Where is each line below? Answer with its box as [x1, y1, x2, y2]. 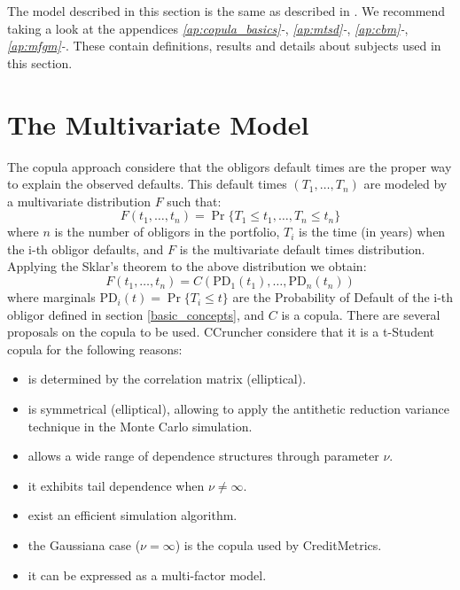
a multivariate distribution [7, 191, 151, 210]
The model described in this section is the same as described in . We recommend [7, 2, 446, 19]
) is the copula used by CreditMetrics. [175, 536, 382, 554]
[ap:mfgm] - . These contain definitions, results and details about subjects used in [7, 36, 441, 55]
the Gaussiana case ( [27, 536, 141, 554]
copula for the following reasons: [7, 339, 183, 358]
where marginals [7, 288, 96, 307]
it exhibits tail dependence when [27, 476, 205, 494]
